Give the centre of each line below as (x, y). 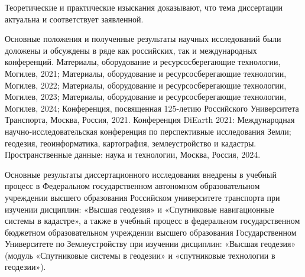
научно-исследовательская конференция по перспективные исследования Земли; (148, 131)
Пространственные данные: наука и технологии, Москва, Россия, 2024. (133, 154)
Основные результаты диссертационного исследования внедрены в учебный (141, 174)
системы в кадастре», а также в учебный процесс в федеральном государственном (152, 221)
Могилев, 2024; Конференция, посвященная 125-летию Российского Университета (152, 108)
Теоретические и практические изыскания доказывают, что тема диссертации (144, 7)
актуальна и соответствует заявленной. (74, 19)
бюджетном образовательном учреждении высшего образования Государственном (151, 232)
